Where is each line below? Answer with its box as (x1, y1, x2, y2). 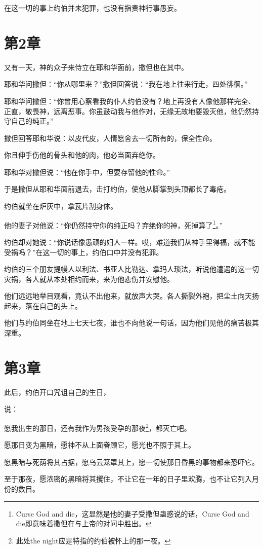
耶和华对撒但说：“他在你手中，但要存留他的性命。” (4, 166, 170, 177)
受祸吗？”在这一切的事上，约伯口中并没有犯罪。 (4, 246, 163, 257)
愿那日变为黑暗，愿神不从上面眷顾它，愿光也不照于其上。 (4, 440, 195, 450)
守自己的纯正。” (4, 116, 54, 126)
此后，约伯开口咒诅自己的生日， (4, 386, 110, 397)
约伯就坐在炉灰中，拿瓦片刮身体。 (4, 201, 117, 211)
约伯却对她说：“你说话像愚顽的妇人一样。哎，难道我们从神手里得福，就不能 (4, 236, 255, 247)
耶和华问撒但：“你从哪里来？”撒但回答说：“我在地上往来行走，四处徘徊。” (4, 79, 248, 89)
